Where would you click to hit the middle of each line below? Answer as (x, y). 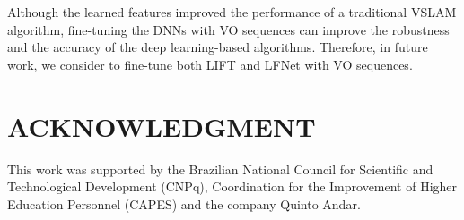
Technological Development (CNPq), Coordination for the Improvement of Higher (232, 186)
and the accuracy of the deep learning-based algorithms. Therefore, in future (218, 47)
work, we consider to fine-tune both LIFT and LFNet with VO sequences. (210, 64)
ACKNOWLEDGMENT (162, 126)
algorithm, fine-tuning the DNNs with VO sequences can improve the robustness (228, 29)
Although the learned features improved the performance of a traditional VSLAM (232, 12)
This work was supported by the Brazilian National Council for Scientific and (220, 169)
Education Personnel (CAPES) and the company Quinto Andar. (184, 203)
